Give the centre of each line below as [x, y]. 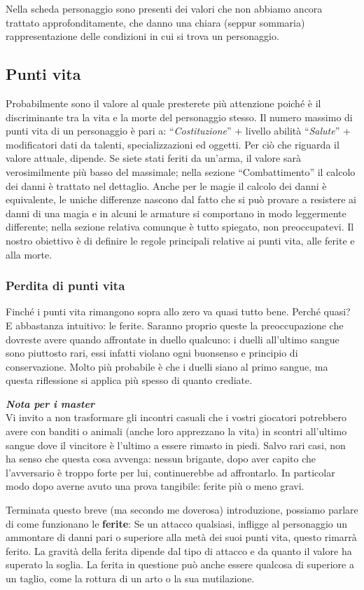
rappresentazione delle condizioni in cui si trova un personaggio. [142, 36]
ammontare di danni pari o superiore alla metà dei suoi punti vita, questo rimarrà [181, 537]
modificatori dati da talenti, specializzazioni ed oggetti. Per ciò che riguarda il [173, 144]
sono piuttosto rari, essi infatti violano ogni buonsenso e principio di [152, 353]
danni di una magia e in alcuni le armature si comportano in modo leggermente [176, 213]
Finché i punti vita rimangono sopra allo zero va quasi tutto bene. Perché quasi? [178, 311]
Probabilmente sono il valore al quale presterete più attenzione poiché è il [163, 103]
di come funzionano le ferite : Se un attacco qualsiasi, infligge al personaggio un [177, 523]
